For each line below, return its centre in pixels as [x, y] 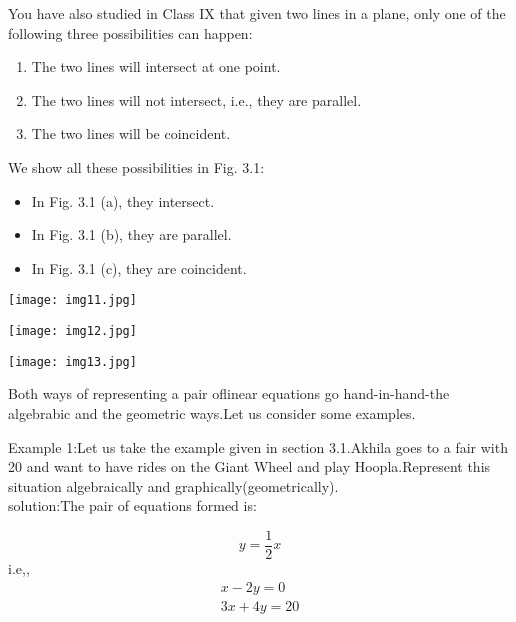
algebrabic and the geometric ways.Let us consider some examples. [212, 412]
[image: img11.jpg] [72, 300]
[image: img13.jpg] [72, 361]
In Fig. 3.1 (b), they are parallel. [131, 234]
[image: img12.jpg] [72, 331]
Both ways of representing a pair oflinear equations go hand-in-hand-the [229, 393]
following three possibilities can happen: [130, 32]
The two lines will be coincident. [131, 133]
